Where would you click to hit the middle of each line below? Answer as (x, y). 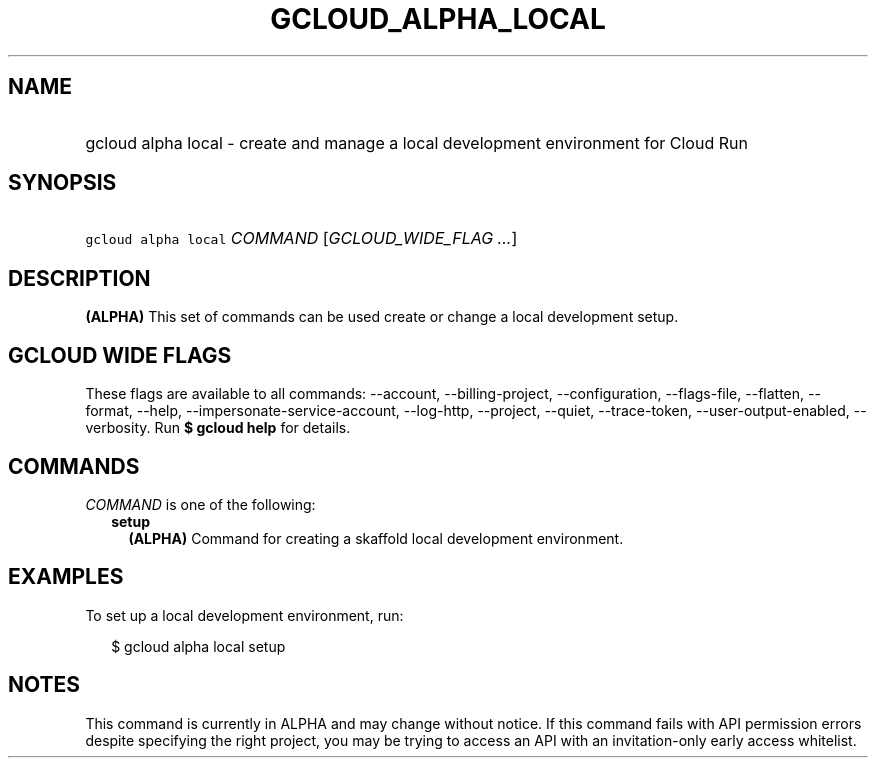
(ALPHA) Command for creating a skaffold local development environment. (376, 538)
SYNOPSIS (62, 183)
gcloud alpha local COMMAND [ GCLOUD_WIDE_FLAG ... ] (301, 238)
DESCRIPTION (79, 278)
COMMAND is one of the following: (200, 504)
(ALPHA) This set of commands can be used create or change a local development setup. (382, 317)
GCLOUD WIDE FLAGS (120, 355)
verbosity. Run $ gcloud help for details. (218, 428)
